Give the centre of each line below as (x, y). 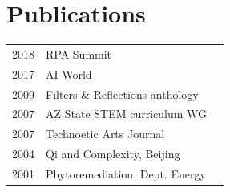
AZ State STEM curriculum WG (127, 114)
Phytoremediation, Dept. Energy (126, 173)
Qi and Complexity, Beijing (113, 154)
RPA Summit (79, 53)
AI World (69, 74)
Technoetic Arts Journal (105, 134)
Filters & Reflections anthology (122, 94)
